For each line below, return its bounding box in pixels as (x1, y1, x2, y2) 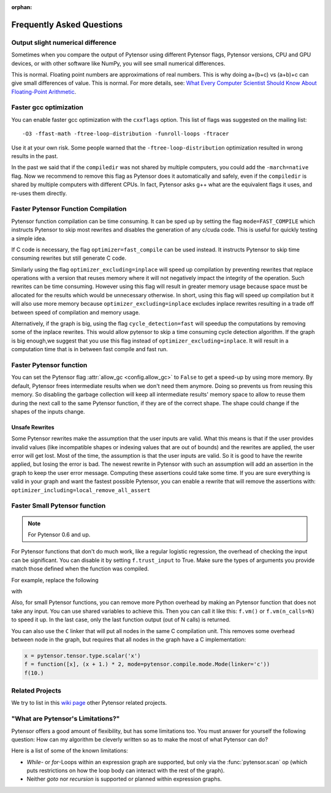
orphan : (11, 4, 32, 10)
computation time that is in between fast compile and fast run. (11, 346, 168, 353)
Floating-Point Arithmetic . (11, 88, 77, 95)
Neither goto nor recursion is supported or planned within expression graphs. (26, 775, 222, 783)
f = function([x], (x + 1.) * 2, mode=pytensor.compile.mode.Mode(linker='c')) (24, 661, 270, 668)
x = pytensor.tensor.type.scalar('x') (24, 652, 141, 659)
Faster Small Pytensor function (11, 501, 106, 510)
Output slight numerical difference (11, 38, 116, 47)
